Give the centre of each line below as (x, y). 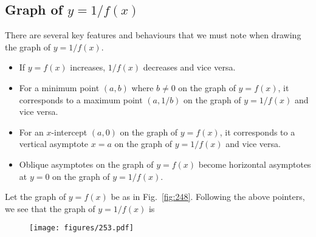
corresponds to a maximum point (81, 99)
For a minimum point (59, 87)
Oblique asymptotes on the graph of (86, 164)
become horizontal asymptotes (255, 164)
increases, (88, 67)
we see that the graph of (50, 208)
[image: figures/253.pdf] (81, 228)
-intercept (69, 132)
